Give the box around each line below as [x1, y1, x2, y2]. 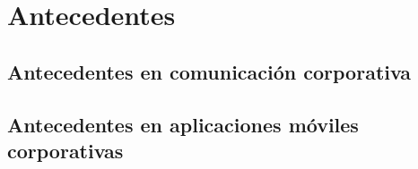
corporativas [7, 136, 124, 164]
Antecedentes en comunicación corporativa [7, 57, 412, 85]
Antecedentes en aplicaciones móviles [7, 110, 359, 138]
